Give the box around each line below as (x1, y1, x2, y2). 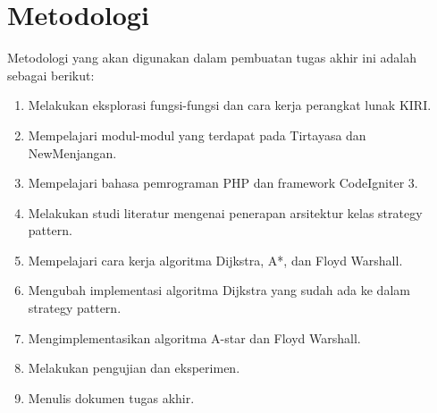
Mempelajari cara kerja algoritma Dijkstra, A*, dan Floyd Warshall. (28, 250, 403, 269)
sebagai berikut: (7, 65, 95, 84)
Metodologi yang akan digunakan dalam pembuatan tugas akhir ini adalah (7, 48, 416, 67)
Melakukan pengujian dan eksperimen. (28, 358, 240, 377)
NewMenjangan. (28, 143, 117, 162)
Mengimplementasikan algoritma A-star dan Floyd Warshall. (28, 328, 361, 347)
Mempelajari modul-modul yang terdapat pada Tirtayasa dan (28, 125, 366, 144)
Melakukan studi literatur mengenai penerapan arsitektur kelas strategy (28, 203, 423, 222)
